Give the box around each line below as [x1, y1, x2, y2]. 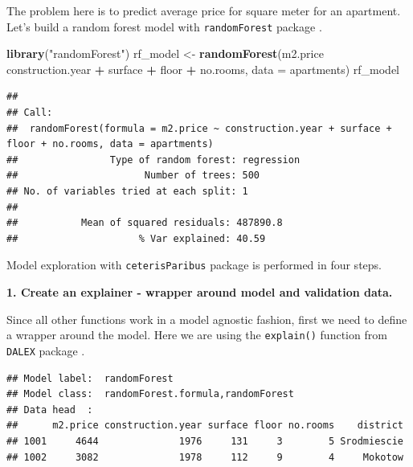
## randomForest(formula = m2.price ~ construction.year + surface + [6, 122, 392, 134]
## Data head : [6, 404, 93, 416]
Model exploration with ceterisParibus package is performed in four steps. [6, 256, 382, 273]
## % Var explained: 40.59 [6, 232, 266, 244]
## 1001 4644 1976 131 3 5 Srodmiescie [6, 435, 403, 447]
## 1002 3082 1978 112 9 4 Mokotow [6, 451, 403, 463]
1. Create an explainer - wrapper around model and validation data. [6, 284, 393, 301]
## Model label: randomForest [6, 372, 174, 384]
